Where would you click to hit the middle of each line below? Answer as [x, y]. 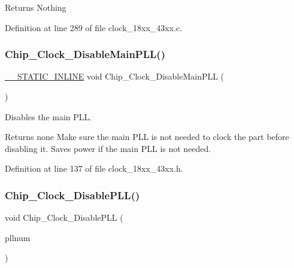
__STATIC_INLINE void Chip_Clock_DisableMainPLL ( [115, 76]
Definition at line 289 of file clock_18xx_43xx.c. [94, 27]
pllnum [18, 237]
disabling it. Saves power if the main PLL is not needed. [108, 148]
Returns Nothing [36, 7]
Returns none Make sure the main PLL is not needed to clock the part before [147, 137]
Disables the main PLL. [49, 116]
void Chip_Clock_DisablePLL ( [64, 217]
